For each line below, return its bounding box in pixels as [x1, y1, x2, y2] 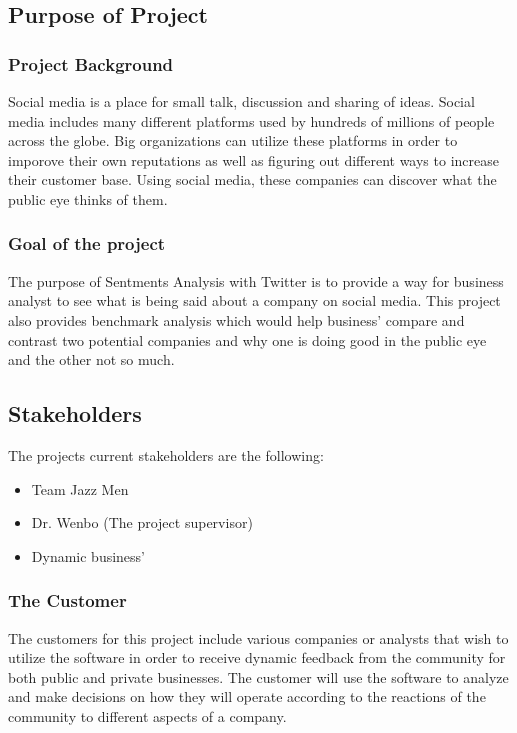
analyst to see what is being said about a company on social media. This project [8, 290, 501, 311]
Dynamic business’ [31, 545, 146, 566]
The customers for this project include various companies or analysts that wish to [8, 627, 509, 648]
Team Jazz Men [31, 478, 129, 499]
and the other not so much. [8, 349, 175, 370]
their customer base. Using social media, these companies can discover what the [8, 169, 497, 190]
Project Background [8, 51, 174, 76]
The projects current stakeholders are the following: [8, 444, 324, 465]
